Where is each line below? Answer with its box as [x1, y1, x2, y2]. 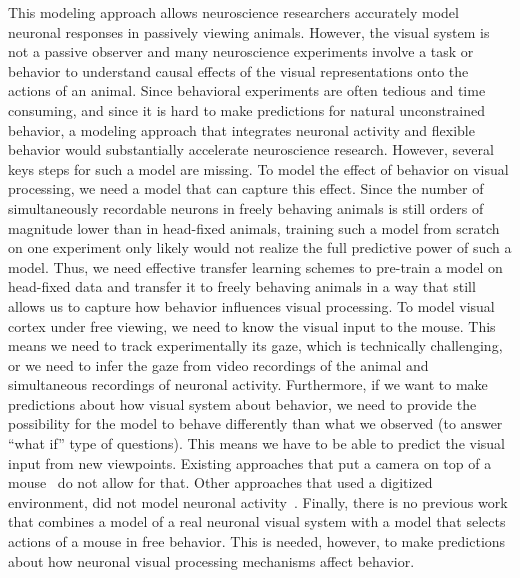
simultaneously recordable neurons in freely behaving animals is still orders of [8, 197, 484, 218]
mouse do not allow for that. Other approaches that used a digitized [8, 472, 433, 493]
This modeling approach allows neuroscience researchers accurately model [8, 2, 459, 22]
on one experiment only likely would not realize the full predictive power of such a [8, 237, 512, 258]
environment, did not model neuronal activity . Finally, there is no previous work [8, 491, 508, 512]
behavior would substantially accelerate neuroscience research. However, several [8, 139, 494, 160]
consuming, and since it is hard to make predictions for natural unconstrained [8, 99, 486, 120]
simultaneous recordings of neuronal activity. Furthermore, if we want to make [8, 374, 488, 395]
